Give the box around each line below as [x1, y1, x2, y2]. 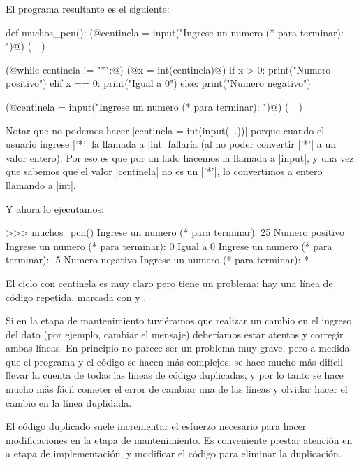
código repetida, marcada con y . [6, 289, 147, 304]
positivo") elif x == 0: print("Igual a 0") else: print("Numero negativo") [6, 76, 311, 90]
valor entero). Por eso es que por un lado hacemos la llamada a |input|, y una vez [6, 150, 354, 165]
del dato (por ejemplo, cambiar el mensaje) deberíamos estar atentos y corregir [6, 326, 344, 341]
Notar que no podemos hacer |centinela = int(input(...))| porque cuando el [6, 123, 325, 137]
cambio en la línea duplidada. [6, 395, 132, 410]
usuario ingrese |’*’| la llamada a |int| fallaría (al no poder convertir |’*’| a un [6, 137, 336, 151]
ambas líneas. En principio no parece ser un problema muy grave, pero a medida [6, 340, 350, 355]
